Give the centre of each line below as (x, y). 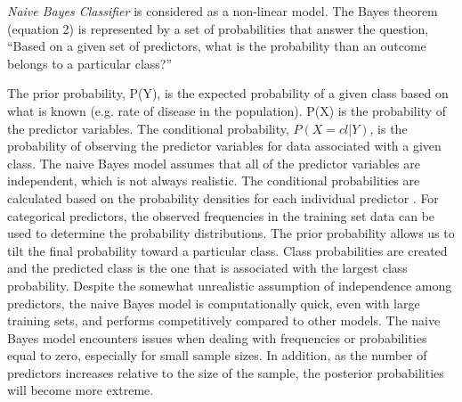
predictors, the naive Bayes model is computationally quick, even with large (214, 303)
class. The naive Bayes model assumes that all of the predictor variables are (214, 163)
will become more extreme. (81, 390)
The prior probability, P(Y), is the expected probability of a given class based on (228, 93)
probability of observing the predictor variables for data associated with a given (224, 146)
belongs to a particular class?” (90, 63)
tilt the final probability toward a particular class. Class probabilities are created (227, 250)
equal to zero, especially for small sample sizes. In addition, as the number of (217, 355)
